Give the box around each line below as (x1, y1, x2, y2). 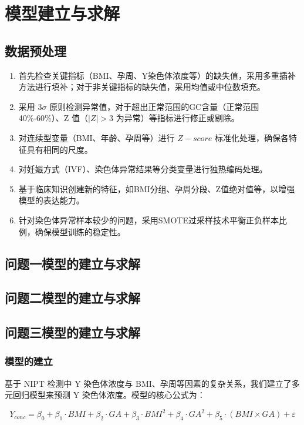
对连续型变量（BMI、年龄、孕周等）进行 (18, 131, 175, 143)
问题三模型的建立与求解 (5, 323, 140, 342)
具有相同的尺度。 (26, 143, 93, 155)
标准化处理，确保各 (214, 131, 289, 143)
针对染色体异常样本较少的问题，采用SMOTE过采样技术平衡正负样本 (18, 213, 279, 226)
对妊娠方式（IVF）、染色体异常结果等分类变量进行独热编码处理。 (18, 163, 268, 175)
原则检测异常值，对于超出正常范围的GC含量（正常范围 (49, 100, 259, 112)
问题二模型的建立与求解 (5, 289, 140, 307)
